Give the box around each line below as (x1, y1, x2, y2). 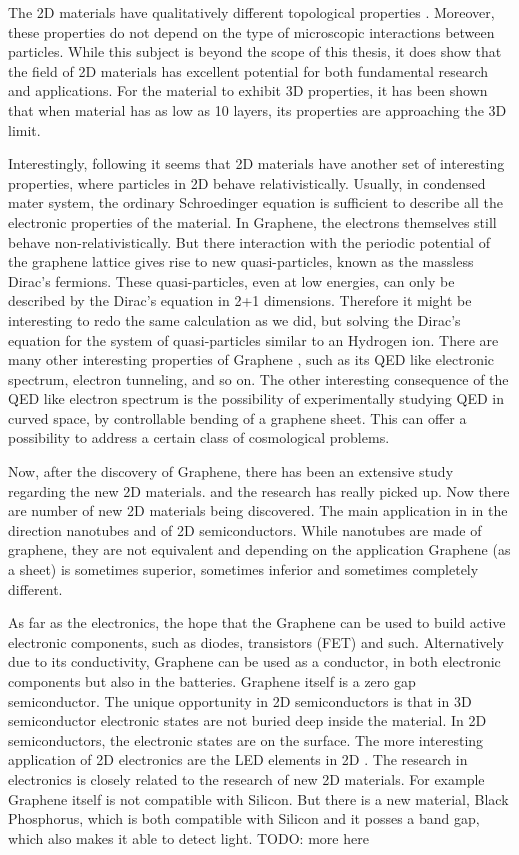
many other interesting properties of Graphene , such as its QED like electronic (8, 349, 495, 370)
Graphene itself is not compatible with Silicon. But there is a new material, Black (8, 788, 509, 809)
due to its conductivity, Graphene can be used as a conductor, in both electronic (8, 651, 501, 672)
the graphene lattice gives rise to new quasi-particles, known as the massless (8, 251, 474, 272)
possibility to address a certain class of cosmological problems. (8, 427, 390, 448)
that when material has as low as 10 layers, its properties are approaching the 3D (8, 99, 507, 120)
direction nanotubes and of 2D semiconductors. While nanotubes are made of (8, 519, 482, 540)
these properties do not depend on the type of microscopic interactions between (8, 21, 495, 42)
